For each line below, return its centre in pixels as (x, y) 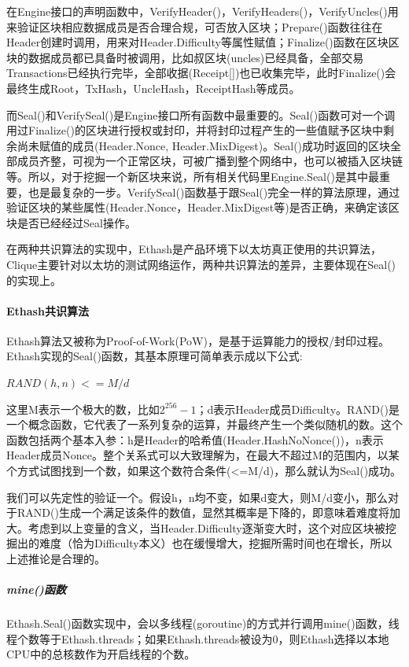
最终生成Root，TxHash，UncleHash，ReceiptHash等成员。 (153, 88)
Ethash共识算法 (48, 310)
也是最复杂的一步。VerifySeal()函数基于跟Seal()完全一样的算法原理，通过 (214, 192)
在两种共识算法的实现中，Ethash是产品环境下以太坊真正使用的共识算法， (194, 249)
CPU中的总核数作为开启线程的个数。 (101, 654)
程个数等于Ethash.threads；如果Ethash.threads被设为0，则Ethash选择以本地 (198, 638)
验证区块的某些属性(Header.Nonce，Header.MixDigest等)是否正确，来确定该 (197, 207)
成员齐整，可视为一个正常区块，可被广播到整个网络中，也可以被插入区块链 (210, 161)
